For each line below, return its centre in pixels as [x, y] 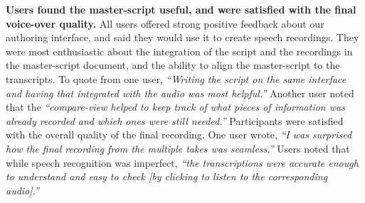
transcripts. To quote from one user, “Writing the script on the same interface [176, 78]
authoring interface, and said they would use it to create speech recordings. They [182, 37]
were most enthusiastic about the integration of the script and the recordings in [179, 51]
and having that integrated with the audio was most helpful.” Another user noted [180, 93]
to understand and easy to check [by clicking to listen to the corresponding [167, 176]
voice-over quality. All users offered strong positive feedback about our [165, 23]
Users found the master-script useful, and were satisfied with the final [181, 9]
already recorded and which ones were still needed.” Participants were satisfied [175, 120]
